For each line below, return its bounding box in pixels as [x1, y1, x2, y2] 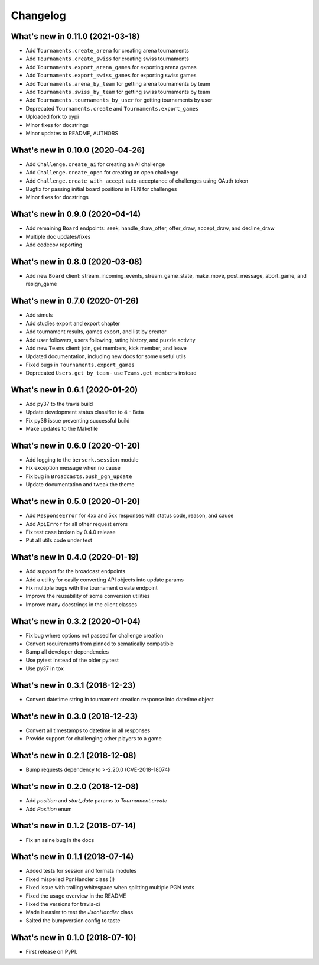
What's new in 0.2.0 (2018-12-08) [11, 782, 139, 792]
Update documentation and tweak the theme [25, 481, 135, 488]
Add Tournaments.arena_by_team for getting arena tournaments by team [25, 80, 211, 87]
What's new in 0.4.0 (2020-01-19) [11, 553, 139, 563]
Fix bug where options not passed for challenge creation [25, 632, 164, 639]
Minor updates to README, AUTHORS [25, 129, 119, 137]
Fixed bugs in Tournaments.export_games [25, 361, 135, 368]
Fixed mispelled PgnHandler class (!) [25, 875, 115, 883]
